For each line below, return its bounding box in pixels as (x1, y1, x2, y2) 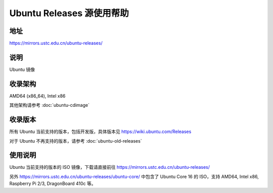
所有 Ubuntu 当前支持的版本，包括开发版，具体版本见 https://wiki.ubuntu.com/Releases (9, 128, 192, 135)
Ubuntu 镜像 (9, 66, 35, 73)
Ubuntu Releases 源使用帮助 (9, 8, 129, 19)
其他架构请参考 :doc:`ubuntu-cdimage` (9, 102, 89, 108)
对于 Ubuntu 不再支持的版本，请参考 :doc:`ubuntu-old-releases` (9, 138, 142, 144)
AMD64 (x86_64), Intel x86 (9, 93, 66, 99)
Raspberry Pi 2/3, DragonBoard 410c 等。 (9, 180, 96, 186)
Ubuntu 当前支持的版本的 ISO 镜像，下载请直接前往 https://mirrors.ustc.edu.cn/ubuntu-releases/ (9, 164, 210, 170)
